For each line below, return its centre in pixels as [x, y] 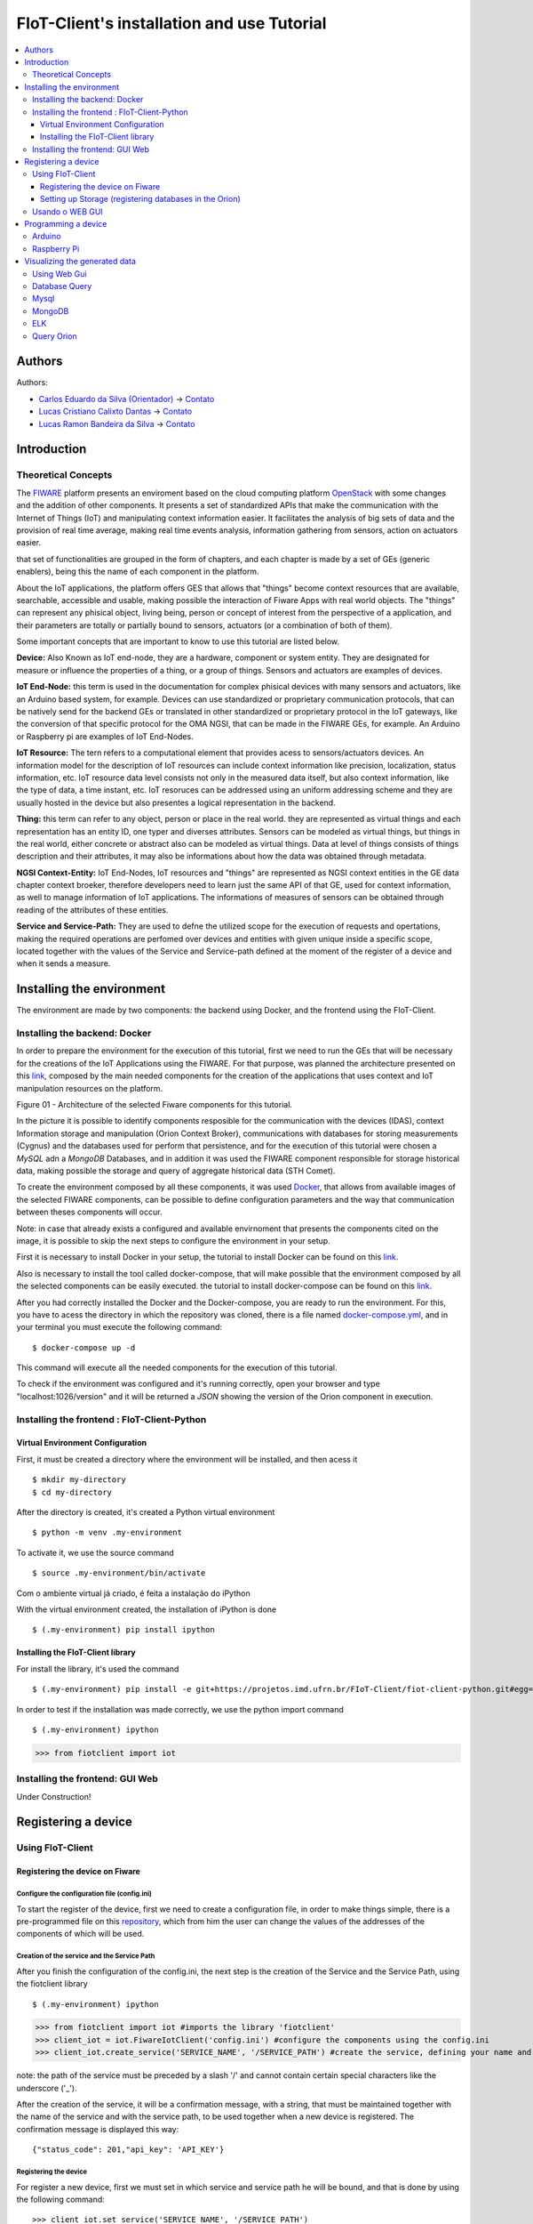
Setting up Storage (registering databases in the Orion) [141, 199]
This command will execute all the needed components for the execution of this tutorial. [177, 1368]
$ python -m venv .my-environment [107, 1533]
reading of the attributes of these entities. [92, 910]
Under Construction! [54, 1796]
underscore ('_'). [47, 2088]
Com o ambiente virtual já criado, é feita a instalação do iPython [133, 1593]
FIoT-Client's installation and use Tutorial [171, 23]
